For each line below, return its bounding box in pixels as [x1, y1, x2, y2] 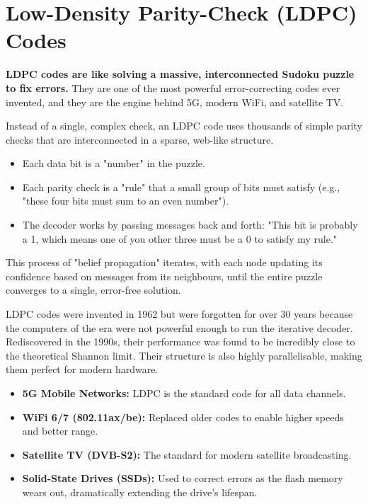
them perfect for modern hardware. [6, 362, 159, 377]
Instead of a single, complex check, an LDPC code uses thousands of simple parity [6, 118, 362, 133]
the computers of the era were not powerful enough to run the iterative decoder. [6, 320, 353, 335]
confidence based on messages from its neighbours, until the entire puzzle [6, 268, 323, 283]
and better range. [22, 423, 98, 438]
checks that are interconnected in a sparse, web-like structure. [6, 132, 274, 147]
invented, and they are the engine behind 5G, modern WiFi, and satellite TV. [6, 94, 344, 109]
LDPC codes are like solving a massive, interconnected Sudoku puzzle [6, 67, 355, 81]
